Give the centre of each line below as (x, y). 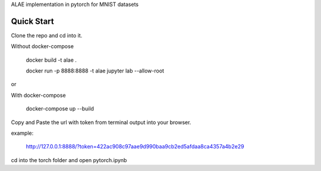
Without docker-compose (43, 46)
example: (22, 133)
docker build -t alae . (51, 60)
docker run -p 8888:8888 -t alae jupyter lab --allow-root (95, 71)
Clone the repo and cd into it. (47, 35)
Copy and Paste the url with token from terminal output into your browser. (101, 122)
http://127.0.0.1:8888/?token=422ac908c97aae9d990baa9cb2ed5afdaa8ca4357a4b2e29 (135, 147)
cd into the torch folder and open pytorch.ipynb (69, 160)
